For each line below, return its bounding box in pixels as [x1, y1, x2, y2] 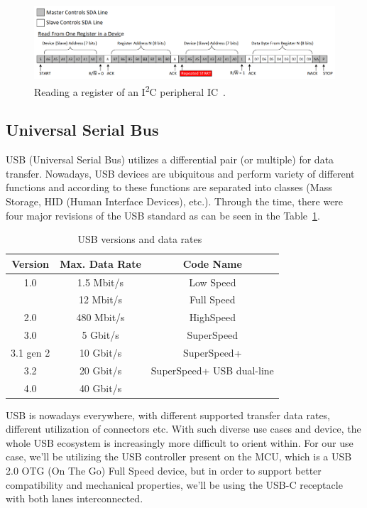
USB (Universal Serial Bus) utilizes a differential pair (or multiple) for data [6, 152, 334, 167]
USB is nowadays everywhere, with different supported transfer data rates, [6, 407, 331, 422]
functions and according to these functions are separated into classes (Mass [6, 180, 332, 195]
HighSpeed [189, 310, 236, 325]
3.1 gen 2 [11, 345, 50, 360]
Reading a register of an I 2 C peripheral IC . [34, 82, 226, 99]
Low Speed [189, 274, 236, 289]
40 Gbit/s [79, 380, 122, 395]
